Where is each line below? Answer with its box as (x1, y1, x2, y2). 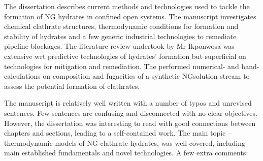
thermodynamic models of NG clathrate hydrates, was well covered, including (4, 137, 245, 148)
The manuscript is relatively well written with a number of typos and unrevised (4, 98, 252, 108)
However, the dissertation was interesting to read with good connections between (4, 117, 256, 128)
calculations (4, 71, 41, 81)
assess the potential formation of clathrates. (4, 80, 140, 91)
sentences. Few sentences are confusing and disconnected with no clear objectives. (4, 107, 257, 118)
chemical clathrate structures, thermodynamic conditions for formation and (4, 21, 239, 31)
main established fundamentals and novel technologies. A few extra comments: (4, 147, 248, 158)
